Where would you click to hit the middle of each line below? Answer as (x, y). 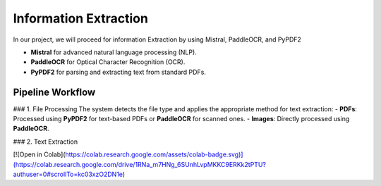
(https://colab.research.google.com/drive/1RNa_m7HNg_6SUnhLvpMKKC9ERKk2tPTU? (139, 164)
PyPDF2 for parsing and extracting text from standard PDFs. (118, 72)
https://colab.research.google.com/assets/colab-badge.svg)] (154, 154)
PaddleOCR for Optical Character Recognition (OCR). (108, 62)
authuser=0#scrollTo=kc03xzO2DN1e (68, 174)
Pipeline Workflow (54, 92)
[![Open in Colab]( (39, 154)
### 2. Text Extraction (45, 142)
